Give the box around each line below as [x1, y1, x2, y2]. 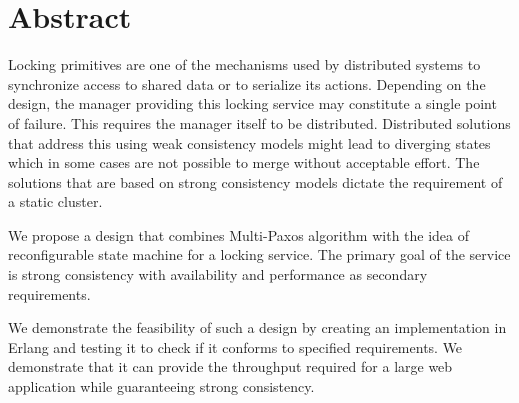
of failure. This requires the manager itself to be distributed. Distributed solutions [8, 112, 511, 133]
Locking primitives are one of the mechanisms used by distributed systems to [8, 54, 481, 75]
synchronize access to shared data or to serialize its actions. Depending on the [8, 73, 486, 94]
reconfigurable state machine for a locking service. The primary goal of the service [8, 244, 511, 265]
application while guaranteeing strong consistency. [8, 376, 315, 397]
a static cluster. [8, 191, 103, 212]
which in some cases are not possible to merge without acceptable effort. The [8, 152, 480, 173]
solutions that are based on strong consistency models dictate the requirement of [8, 171, 503, 192]
